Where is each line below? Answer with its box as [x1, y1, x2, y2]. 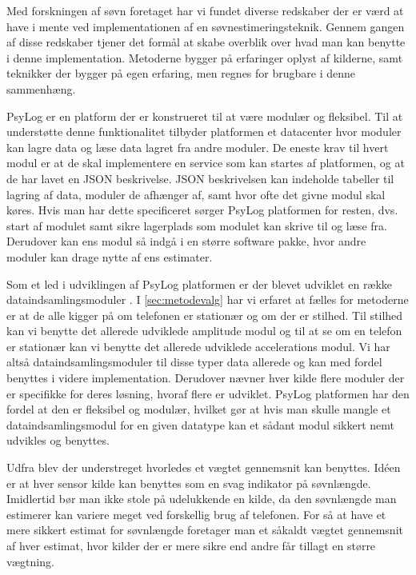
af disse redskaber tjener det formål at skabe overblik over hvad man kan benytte [6, 34, 406, 50]
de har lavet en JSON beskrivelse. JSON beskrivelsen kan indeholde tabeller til [6, 170, 394, 186]
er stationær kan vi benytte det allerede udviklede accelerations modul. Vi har [6, 337, 390, 354]
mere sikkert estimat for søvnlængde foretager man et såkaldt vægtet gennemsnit [6, 521, 403, 538]
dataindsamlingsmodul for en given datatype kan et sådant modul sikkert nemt [6, 416, 394, 433]
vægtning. [6, 553, 54, 569]
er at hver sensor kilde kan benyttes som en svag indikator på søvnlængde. [6, 474, 371, 491]
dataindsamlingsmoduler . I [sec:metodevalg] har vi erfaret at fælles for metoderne [6, 291, 409, 308]
